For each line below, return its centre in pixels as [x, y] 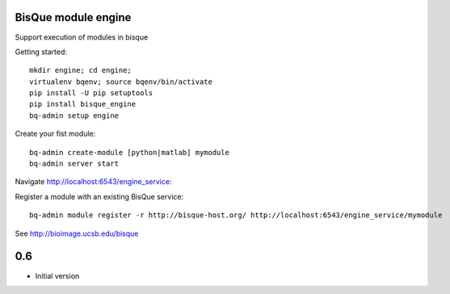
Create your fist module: [55, 134]
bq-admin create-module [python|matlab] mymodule [130, 152]
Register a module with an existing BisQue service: [99, 196]
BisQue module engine [73, 17]
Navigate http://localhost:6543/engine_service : [93, 182]
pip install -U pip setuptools [91, 93]
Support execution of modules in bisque [82, 37]
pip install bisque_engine [83, 104]
